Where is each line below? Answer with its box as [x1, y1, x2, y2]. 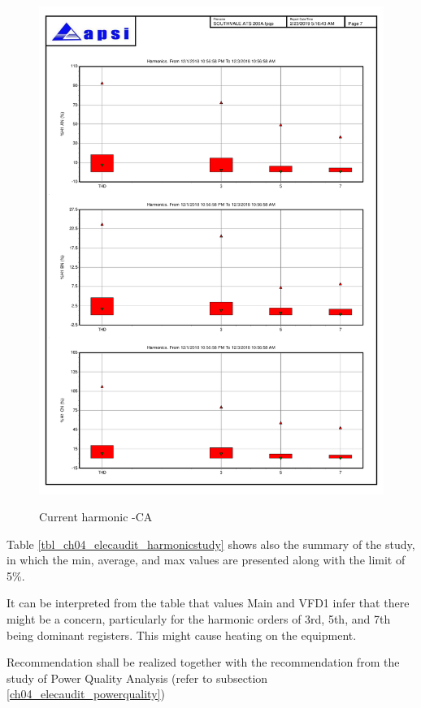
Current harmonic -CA [39, 508, 153, 525]
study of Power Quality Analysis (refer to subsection [7, 669, 268, 686]
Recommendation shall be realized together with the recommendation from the [7, 654, 400, 671]
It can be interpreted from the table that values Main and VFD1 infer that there [7, 594, 410, 611]
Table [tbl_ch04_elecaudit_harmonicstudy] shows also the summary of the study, [7, 535, 415, 552]
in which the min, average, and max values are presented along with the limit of [7, 551, 406, 568]
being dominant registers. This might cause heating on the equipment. [7, 626, 357, 643]
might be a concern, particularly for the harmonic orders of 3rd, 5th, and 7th [7, 611, 391, 628]
